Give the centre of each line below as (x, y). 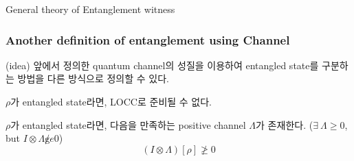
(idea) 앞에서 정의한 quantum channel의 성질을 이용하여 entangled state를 (162, 65)
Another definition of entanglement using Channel (148, 39)
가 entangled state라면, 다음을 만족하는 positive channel (128, 124)
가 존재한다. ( (285, 124)
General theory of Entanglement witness (90, 9)
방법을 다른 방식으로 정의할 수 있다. (93, 78)
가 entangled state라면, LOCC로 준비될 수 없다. (111, 101)
